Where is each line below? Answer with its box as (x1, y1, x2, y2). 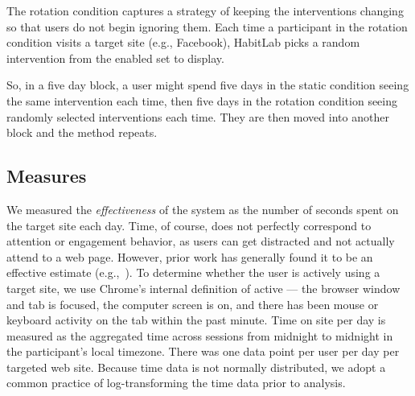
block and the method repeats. (6, 124, 158, 141)
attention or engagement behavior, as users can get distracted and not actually (6, 233, 395, 250)
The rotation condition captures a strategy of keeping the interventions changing (6, 2, 404, 19)
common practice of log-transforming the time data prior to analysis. (6, 374, 346, 391)
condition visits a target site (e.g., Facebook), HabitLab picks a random (6, 34, 360, 51)
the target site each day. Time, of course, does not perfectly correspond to (6, 217, 372, 233)
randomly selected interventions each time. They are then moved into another (6, 108, 389, 125)
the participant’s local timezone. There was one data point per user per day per (6, 343, 400, 360)
